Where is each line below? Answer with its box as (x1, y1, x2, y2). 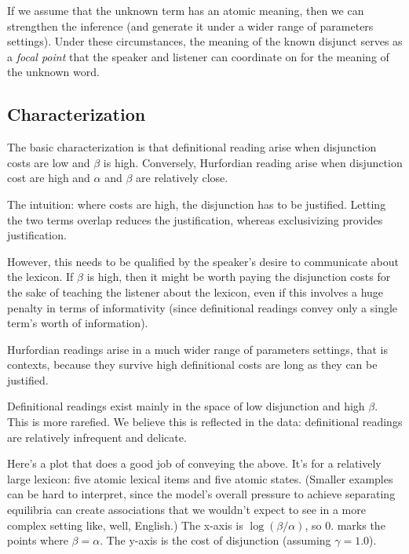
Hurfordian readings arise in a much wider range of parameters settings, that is (7, 341, 388, 357)
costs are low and (7, 154, 90, 170)
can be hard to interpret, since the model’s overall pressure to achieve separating (7, 486, 396, 502)
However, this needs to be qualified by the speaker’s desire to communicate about (7, 253, 400, 269)
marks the (337, 516, 385, 533)
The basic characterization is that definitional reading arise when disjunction (7, 139, 377, 155)
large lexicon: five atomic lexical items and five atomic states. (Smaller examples (7, 470, 393, 487)
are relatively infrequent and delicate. (7, 428, 187, 445)
